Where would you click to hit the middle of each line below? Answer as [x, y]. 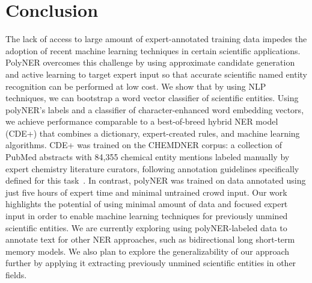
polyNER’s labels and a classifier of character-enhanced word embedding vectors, [155, 109]
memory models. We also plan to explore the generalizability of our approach [148, 251]
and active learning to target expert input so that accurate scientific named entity [156, 74]
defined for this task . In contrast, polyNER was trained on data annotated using [156, 180]
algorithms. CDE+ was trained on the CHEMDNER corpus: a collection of [144, 145]
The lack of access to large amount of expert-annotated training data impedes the [156, 39]
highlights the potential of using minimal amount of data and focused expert [147, 204]
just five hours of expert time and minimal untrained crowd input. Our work [146, 192]
